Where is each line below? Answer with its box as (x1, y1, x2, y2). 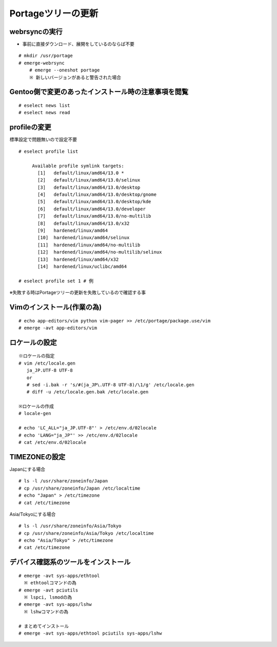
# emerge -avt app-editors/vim (18, 325, 97, 331)
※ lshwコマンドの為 (24, 608, 69, 615)
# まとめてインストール (18, 623, 69, 629)
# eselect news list (18, 103, 70, 109)
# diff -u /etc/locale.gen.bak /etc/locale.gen (26, 389, 149, 395)
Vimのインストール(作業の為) (9, 302, 102, 311)
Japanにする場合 (9, 466, 46, 472)
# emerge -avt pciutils (18, 587, 78, 593)
